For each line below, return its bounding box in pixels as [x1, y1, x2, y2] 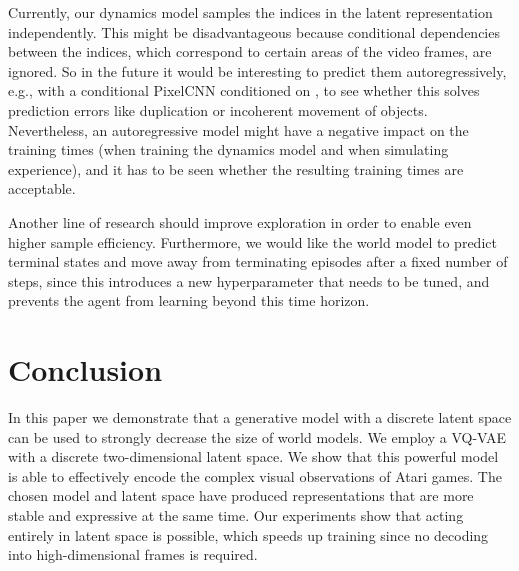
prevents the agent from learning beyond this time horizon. [8, 290, 370, 311]
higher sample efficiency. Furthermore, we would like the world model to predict [8, 231, 497, 252]
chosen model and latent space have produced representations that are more [8, 485, 474, 506]
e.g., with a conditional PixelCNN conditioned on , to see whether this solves [8, 80, 480, 101]
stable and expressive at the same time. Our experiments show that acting [8, 505, 464, 525]
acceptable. [8, 178, 76, 199]
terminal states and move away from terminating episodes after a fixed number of [8, 251, 508, 272]
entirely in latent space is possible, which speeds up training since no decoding [8, 524, 489, 545]
